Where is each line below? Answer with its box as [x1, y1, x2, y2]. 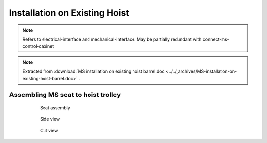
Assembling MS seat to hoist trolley [9, 91, 121, 99]
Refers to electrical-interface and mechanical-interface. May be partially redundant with [22, 36, 202, 42]
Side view [40, 116, 60, 122]
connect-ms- [202, 36, 229, 42]
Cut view [40, 127, 58, 133]
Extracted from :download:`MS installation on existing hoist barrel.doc [22, 68, 165, 74]
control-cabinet [22, 43, 54, 49]
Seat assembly [40, 104, 70, 111]
